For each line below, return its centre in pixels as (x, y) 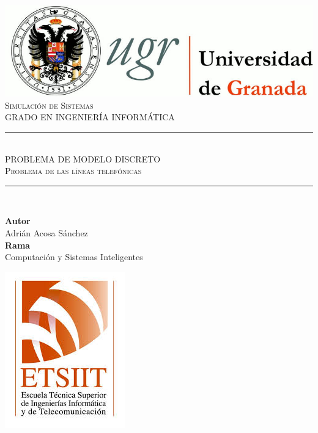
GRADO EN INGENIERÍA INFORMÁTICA (90, 117)
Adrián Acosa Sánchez (46, 232)
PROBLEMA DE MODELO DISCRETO (83, 158)
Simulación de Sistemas (49, 105)
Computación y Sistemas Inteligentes (74, 257)
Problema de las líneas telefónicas (73, 171)
